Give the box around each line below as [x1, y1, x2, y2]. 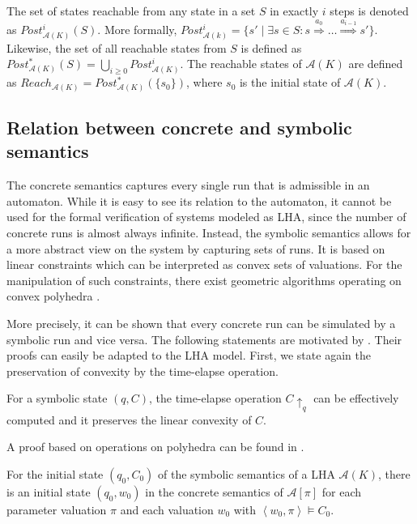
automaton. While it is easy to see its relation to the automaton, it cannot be [6, 192, 392, 209]
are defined [348, 55, 403, 72]
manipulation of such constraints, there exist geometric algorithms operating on [6, 271, 402, 288]
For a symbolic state [6, 390, 108, 407]
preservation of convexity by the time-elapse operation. [6, 362, 279, 379]
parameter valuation [6, 501, 107, 518]
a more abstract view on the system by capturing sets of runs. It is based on [6, 240, 385, 257]
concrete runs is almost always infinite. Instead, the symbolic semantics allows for [6, 224, 411, 241]
